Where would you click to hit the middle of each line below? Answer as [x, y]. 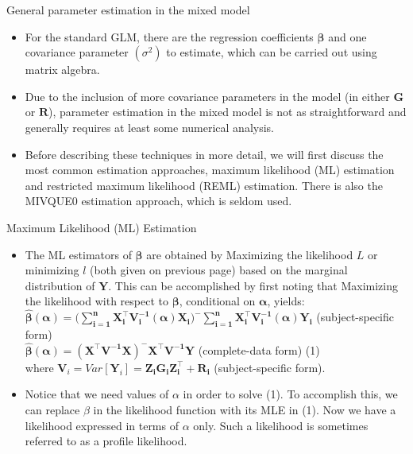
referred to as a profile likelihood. [106, 441]
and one [347, 36]
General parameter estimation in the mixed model [128, 10]
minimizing [52, 270]
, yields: [286, 301]
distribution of [60, 285]
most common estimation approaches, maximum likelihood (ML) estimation [210, 170]
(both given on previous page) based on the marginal [218, 270]
